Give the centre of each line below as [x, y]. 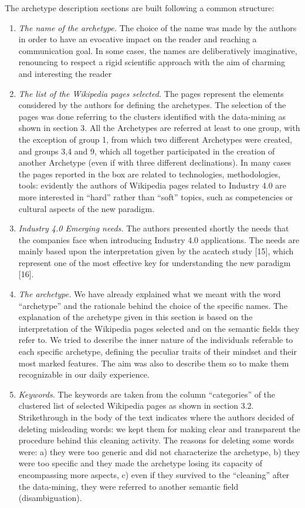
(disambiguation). [50, 498]
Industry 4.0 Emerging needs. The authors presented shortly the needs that [154, 228]
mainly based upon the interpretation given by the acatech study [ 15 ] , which [156, 251]
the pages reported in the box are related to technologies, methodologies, [149, 174]
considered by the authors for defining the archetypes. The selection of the [152, 105]
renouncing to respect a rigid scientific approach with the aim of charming [152, 62]
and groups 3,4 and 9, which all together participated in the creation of [147, 151]
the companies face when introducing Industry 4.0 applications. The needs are [159, 239]
